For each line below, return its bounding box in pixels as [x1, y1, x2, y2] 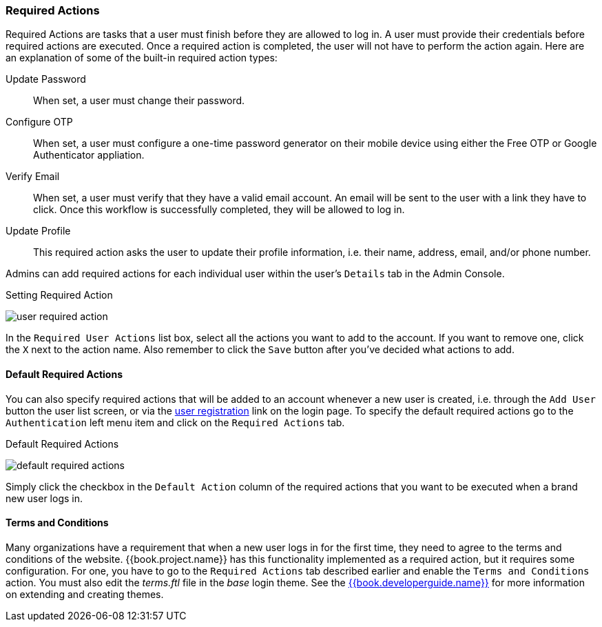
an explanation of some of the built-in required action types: [6, 52, 278, 64]
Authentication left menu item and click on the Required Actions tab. [6, 416, 345, 428]
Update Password [6, 73, 86, 86]
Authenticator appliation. [33, 149, 145, 161]
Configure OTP [6, 116, 73, 128]
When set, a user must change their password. [33, 94, 245, 107]
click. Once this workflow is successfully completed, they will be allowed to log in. [33, 203, 405, 216]
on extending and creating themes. [6, 588, 164, 600]
